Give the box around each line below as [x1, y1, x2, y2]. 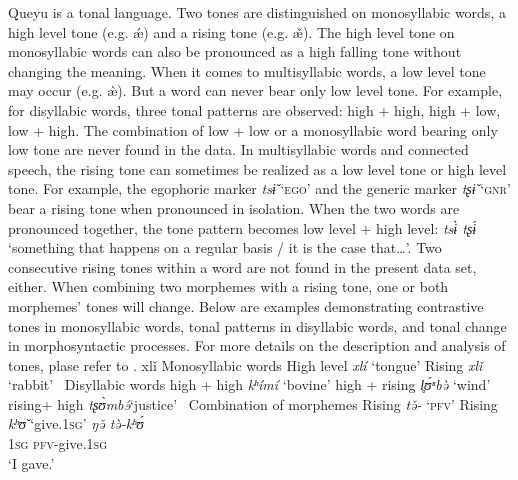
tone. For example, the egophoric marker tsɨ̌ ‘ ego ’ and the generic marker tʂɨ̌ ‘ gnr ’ [8, 178, 511, 199]
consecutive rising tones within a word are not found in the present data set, [8, 256, 477, 277]
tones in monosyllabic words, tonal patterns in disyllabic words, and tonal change [8, 315, 507, 336]
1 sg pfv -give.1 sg [8, 433, 108, 454]
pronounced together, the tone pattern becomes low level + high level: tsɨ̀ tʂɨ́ [8, 217, 477, 238]
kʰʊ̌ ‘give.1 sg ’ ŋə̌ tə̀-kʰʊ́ [8, 413, 144, 434]
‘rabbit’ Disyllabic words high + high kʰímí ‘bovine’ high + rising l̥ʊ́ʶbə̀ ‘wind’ [8, 374, 491, 395]
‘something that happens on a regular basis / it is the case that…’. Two [8, 237, 442, 258]
